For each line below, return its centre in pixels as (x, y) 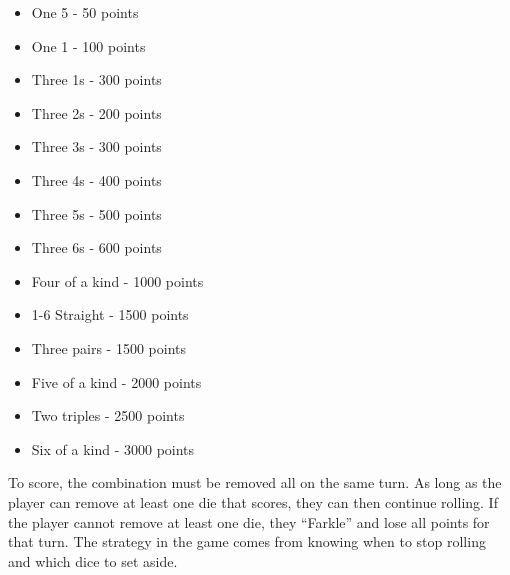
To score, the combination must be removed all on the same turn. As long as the (255, 482)
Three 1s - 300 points (96, 79)
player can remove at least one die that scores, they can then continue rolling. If (253, 501)
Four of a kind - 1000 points (117, 280)
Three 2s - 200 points (96, 112)
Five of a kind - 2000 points (116, 381)
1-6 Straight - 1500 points (110, 314)
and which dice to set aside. (93, 560)
